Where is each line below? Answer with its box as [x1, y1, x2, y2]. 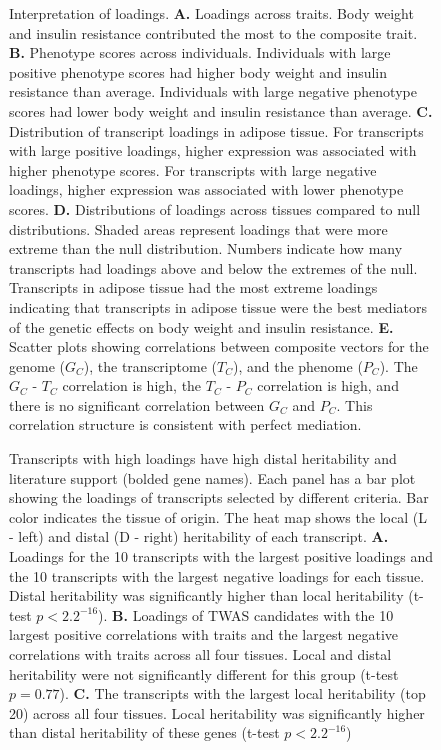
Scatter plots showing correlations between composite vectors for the [9, 336, 429, 357]
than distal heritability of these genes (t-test [9, 722, 280, 743]
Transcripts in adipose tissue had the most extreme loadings [9, 277, 378, 298]
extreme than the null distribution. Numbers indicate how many [9, 238, 403, 259]
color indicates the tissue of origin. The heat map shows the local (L [9, 506, 427, 527]
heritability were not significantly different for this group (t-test [9, 663, 399, 684]
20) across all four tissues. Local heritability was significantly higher [9, 702, 425, 723]
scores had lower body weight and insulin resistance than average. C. [9, 100, 433, 121]
